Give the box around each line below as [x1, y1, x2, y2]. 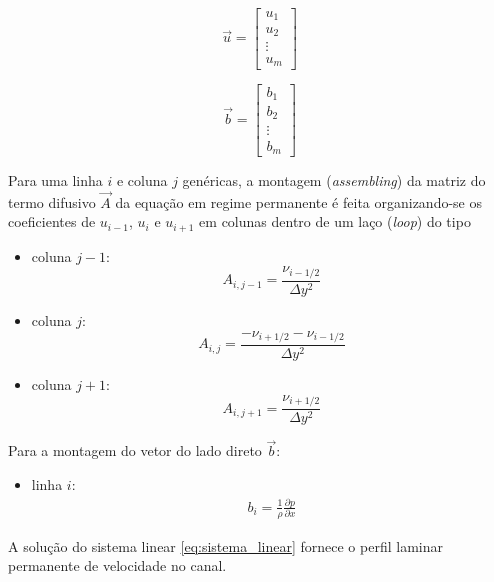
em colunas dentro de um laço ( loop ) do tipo [199, 211, 471, 232]
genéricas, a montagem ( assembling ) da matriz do [182, 170, 486, 190]
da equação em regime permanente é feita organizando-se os [115, 191, 483, 212]
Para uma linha [8, 170, 103, 190]
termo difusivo [8, 191, 96, 212]
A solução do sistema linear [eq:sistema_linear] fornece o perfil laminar [8, 535, 443, 556]
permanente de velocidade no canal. [8, 555, 227, 576]
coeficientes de [8, 211, 96, 232]
